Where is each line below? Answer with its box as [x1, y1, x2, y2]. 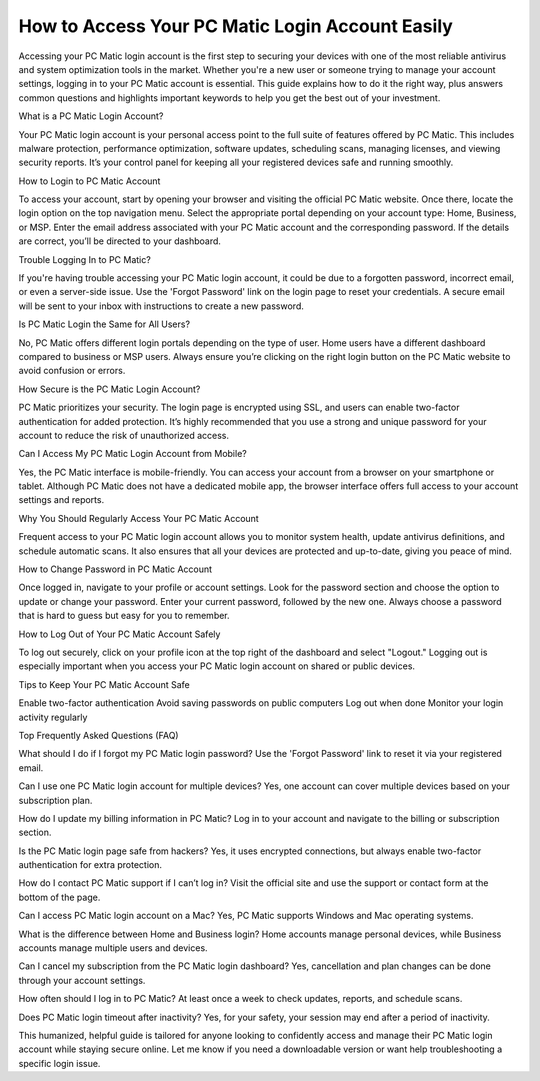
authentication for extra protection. [18, 859, 163, 871]
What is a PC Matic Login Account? [18, 110, 164, 122]
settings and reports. [18, 494, 105, 506]
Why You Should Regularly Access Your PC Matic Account [18, 512, 259, 524]
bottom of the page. [18, 891, 101, 903]
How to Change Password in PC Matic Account [18, 563, 213, 575]
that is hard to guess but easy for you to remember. [18, 610, 230, 622]
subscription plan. [18, 794, 93, 806]
